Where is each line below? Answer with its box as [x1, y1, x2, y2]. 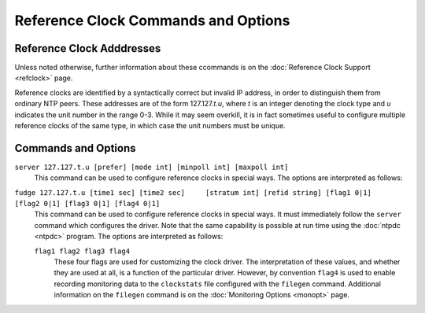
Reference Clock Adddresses [14, 42, 161, 55]
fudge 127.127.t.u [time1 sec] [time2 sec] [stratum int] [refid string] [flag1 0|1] [14, 188, 371, 197]
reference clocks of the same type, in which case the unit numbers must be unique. [14, 121, 286, 131]
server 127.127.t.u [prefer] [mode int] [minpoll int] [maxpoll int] [14, 162, 289, 171]
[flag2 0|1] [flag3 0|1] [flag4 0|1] [14, 199, 161, 208]
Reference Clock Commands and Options [14, 12, 290, 29]
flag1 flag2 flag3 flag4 [34, 246, 130, 256]
